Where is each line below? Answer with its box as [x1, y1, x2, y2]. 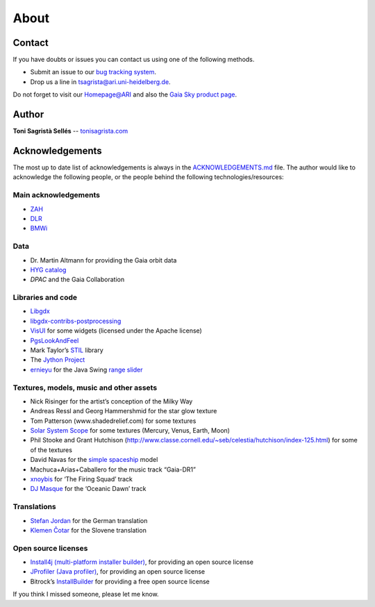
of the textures [30, 445, 73, 454]
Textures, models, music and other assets [12, 383, 158, 392]
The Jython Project [30, 356, 85, 364]
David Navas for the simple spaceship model [30, 456, 158, 464]
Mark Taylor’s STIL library [30, 346, 103, 354]
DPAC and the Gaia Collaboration [30, 275, 125, 284]
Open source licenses [12, 543, 88, 553]
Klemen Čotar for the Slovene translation [30, 526, 147, 534]
